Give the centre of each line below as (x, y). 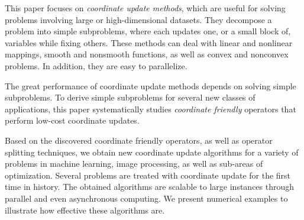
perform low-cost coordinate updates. (72, 120)
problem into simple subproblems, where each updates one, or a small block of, (148, 31)
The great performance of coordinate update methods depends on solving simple (151, 85)
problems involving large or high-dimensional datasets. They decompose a (138, 19)
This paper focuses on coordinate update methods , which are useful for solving (145, 8)
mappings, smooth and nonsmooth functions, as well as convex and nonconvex (147, 54)
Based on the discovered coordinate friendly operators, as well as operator (139, 140)
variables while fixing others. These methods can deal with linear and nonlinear (149, 42)
